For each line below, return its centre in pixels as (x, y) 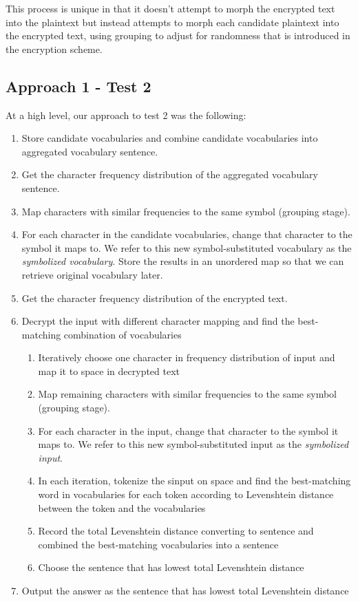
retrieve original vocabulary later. (92, 274)
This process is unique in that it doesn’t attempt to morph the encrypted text (170, 8)
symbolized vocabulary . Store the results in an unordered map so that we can (183, 261)
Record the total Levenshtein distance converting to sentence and (176, 531)
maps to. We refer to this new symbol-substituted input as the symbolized (193, 444)
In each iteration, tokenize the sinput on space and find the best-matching (194, 481)
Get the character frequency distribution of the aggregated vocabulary (170, 174)
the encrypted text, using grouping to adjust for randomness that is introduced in (178, 35)
